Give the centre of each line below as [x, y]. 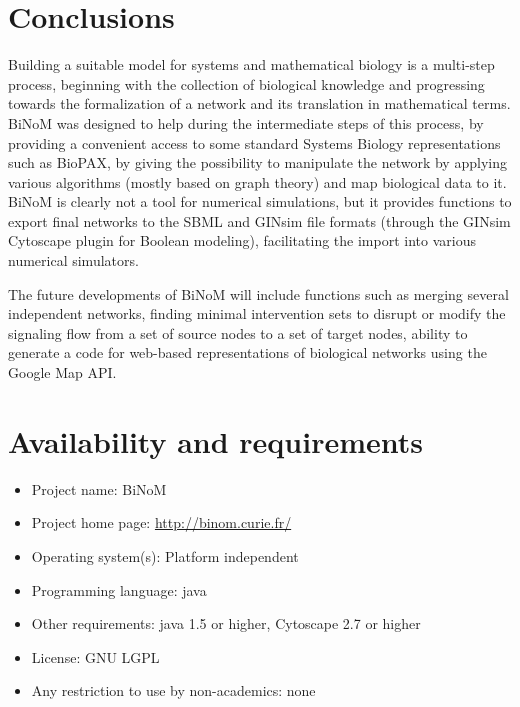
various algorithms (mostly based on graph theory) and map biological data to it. [257, 181]
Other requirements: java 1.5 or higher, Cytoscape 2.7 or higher [226, 623]
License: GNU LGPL [95, 656]
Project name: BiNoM [99, 488]
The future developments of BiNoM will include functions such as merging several [258, 293]
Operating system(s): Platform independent [165, 555]
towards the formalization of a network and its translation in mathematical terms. [259, 103]
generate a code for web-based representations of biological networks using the [247, 352]
